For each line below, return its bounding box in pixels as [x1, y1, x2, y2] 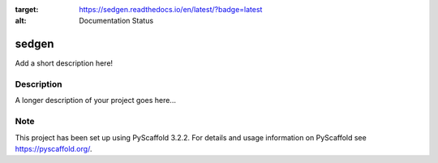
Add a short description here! [15, 58, 114, 68]
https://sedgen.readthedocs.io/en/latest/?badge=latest [79, 5, 263, 14]
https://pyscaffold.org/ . [15, 144, 92, 153]
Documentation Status [79, 16, 154, 26]
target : [15, 5, 39, 14]
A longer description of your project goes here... [15, 96, 176, 105]
